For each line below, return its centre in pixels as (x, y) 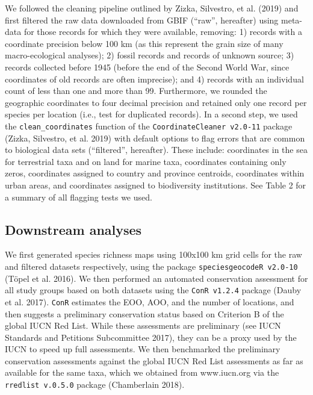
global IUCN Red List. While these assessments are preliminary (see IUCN (143, 325)
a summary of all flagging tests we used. (79, 197)
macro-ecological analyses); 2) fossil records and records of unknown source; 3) (150, 55)
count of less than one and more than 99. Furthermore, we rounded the (136, 91)
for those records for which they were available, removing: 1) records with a (163, 32)
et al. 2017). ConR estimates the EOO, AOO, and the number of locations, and (150, 301)
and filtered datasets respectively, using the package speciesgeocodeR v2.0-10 (151, 266)
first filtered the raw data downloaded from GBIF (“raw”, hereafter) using (142, 20)
